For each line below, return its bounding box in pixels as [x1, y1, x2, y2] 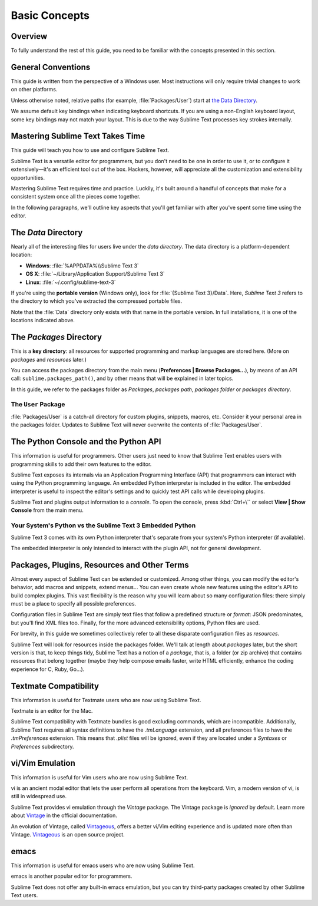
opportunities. [11, 174, 45, 181]
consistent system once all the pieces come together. [11, 193, 141, 200]
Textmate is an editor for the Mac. [11, 707, 93, 715]
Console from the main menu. [11, 507, 84, 514]
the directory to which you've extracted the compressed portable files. [11, 297, 183, 305]
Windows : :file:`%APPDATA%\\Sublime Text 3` [25, 262, 140, 269]
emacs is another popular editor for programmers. [11, 872, 132, 880]
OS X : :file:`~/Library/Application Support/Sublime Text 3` [25, 270, 165, 277]
